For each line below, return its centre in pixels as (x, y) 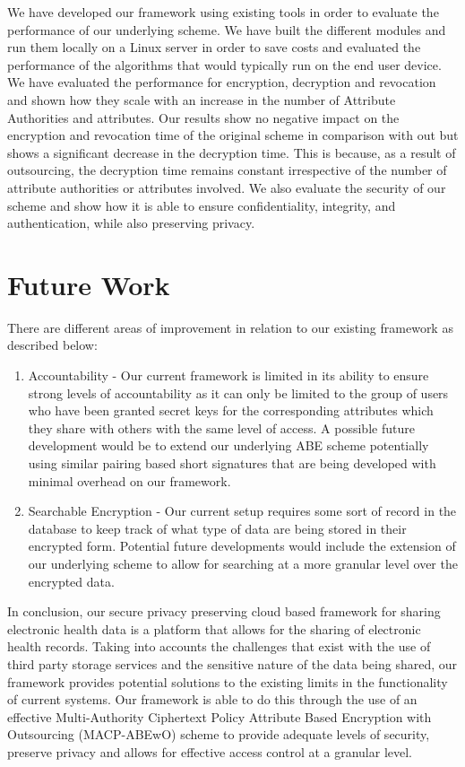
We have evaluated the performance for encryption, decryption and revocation (222, 82)
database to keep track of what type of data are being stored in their (217, 528)
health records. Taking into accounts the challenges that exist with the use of (219, 646)
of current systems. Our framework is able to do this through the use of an (212, 699)
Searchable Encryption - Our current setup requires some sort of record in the (242, 511)
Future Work (89, 284)
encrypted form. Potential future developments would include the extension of (242, 546)
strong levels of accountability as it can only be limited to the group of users (238, 392)
